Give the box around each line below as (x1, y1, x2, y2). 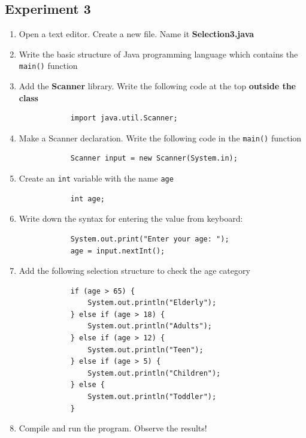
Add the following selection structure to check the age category (19, 264, 250, 277)
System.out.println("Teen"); (87, 345, 204, 354)
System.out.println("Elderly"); (87, 298, 217, 307)
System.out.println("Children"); (87, 368, 221, 377)
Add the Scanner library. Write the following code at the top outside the (19, 80, 296, 92)
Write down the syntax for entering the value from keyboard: (19, 212, 243, 225)
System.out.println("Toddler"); (87, 392, 217, 401)
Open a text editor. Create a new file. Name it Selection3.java (19, 28, 255, 40)
